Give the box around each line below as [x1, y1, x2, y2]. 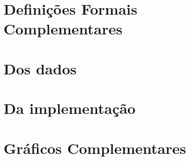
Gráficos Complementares [4, 137, 186, 158]
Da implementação [4, 98, 136, 118]
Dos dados [4, 58, 77, 78]
